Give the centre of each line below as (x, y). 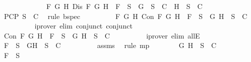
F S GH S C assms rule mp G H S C (110, 45)
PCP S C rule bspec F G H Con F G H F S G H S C (126, 16)
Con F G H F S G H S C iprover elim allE (102, 35)
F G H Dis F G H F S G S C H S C (124, 6)
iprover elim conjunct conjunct (83, 26)
